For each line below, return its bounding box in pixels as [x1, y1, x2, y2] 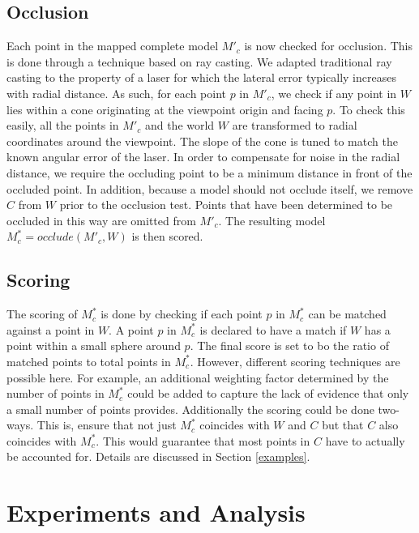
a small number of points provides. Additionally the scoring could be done [6, 400, 374, 417]
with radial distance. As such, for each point [6, 84, 226, 101]
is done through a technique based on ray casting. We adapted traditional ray [6, 53, 392, 70]
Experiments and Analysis [6, 496, 306, 529]
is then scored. [131, 228, 203, 245]
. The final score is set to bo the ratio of [190, 337, 389, 354]
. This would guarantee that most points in [96, 432, 310, 449]
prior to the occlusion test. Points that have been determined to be [59, 196, 393, 213]
